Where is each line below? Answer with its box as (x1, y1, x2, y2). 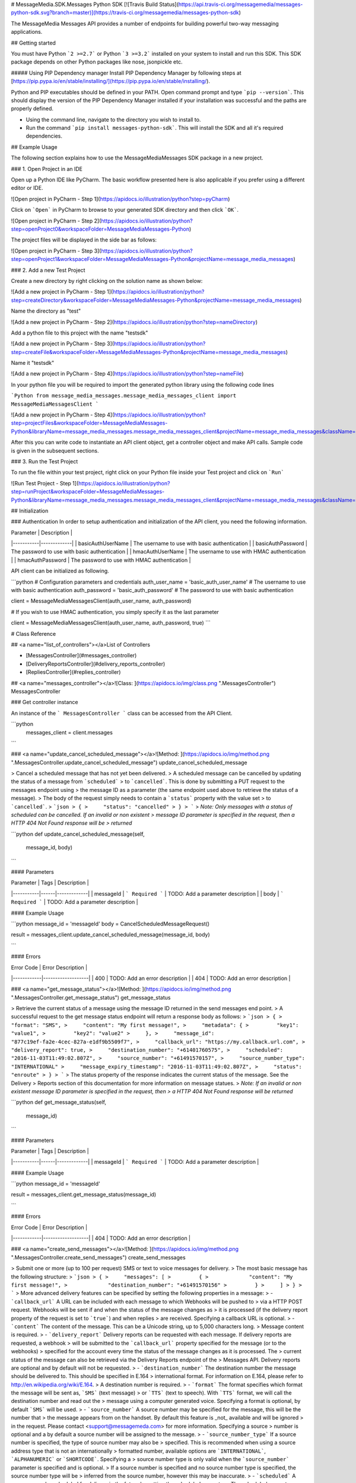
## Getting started (11, 39, 56, 46)
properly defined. (11, 105, 53, 112)
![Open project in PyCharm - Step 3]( (11, 247, 101, 254)
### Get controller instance (11, 699, 78, 706)
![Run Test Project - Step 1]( (11, 479, 79, 486)
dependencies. (26, 132, 62, 139)
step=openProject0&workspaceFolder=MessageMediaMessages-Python (11, 225, 190, 233)
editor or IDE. (11, 184, 44, 192)
